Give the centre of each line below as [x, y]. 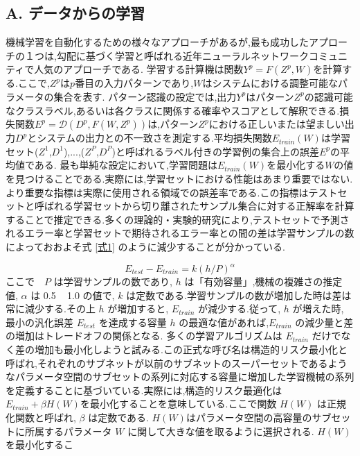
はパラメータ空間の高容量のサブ [259, 417]
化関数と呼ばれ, [41, 417]
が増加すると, [138, 309]
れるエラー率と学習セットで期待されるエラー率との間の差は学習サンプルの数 [180, 233]
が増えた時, [318, 309]
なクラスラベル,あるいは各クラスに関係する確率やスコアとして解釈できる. [173, 110]
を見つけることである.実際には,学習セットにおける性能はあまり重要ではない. [179, 178]
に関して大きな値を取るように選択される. [221, 431]
